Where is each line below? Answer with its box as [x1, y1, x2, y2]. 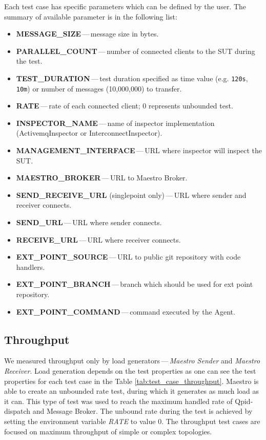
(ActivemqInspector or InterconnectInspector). [16, 127, 162, 138]
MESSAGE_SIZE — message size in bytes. [16, 28, 159, 39]
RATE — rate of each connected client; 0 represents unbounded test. [16, 100, 233, 111]
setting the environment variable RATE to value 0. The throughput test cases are [4, 415, 260, 426]
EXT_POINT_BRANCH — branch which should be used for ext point [16, 279, 253, 289]
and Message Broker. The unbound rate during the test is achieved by [32, 406, 253, 416]
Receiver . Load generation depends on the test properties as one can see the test [4, 365, 256, 376]
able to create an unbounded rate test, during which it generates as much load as [4, 386, 259, 396]
